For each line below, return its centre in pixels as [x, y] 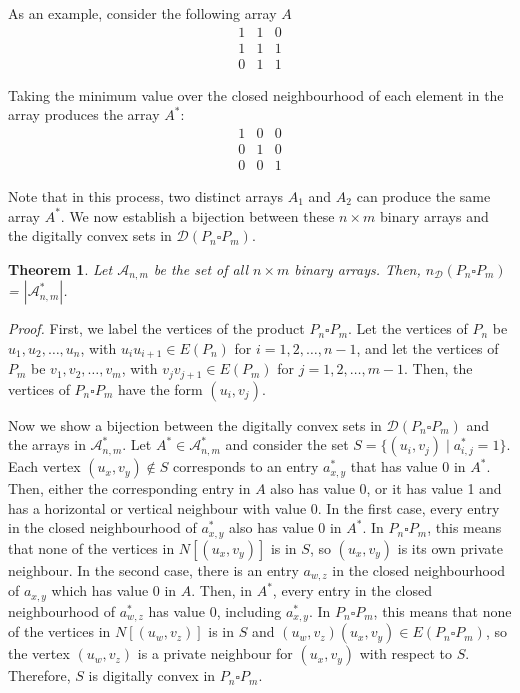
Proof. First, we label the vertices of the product [156, 328]
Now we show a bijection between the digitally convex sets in [195, 424]
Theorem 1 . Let [60, 268]
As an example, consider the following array [142, 13]
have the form [160, 388]
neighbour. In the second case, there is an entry [153, 569]
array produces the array [84, 114]
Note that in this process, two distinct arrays [146, 195]
